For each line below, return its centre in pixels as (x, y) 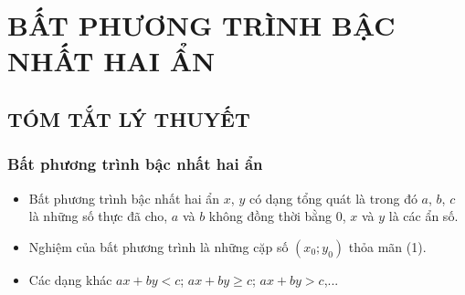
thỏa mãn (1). (387, 246)
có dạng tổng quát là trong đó (333, 198)
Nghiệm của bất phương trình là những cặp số (159, 246)
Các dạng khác (70, 279)
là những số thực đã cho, (98, 216)
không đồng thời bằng (270, 216)
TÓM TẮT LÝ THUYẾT (129, 118)
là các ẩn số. (423, 216)
